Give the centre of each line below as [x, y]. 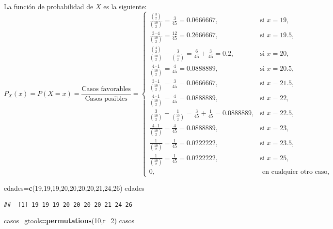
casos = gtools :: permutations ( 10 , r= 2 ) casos [69, 221]
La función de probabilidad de [49, 6]
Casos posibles [106, 99]
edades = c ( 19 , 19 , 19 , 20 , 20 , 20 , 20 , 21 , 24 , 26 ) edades [74, 188]
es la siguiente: [125, 6]
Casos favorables [106, 89]
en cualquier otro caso [295, 172]
